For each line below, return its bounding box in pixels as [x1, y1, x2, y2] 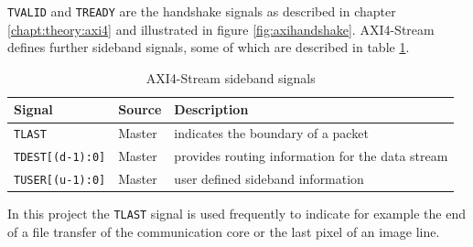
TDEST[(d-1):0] [14, 151, 106, 165]
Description [174, 100, 249, 119]
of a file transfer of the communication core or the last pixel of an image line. [7, 221, 440, 241]
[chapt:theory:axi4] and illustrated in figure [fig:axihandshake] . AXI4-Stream [7, 19, 435, 38]
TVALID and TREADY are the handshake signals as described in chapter [7, 2, 396, 20]
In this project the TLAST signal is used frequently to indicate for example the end [7, 204, 466, 223]
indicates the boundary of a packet [174, 123, 369, 143]
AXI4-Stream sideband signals [145, 68, 316, 87]
